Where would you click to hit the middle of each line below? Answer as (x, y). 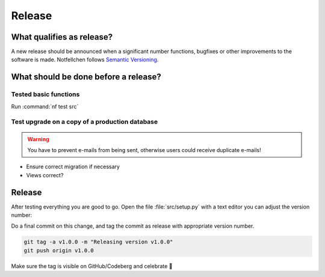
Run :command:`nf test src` (45, 106)
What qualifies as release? (62, 37)
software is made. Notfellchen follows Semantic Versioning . (85, 59)
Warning (38, 139)
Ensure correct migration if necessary (73, 167)
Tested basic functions (45, 94)
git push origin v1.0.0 (59, 250)
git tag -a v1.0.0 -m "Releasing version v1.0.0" (98, 242)
